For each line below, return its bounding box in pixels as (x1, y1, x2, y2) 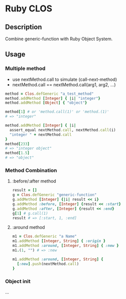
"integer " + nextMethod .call (9, 132, 72, 137)
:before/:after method (12, 178, 56, 184)
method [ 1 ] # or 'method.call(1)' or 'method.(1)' (5, 110, 110, 115)
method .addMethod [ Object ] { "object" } (5, 100, 87, 106)
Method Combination (5, 167, 57, 174)
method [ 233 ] (5, 141, 30, 146)
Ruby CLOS (5, 3, 53, 14)
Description (5, 23, 42, 31)
